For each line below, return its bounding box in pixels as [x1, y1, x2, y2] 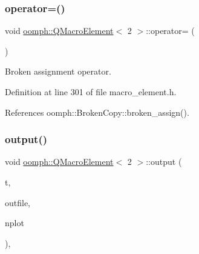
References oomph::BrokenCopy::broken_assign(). [5, 105, 189, 118]
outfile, [5, 196, 31, 209]
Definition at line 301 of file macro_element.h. [5, 85, 177, 98]
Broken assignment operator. [5, 65, 111, 78]
